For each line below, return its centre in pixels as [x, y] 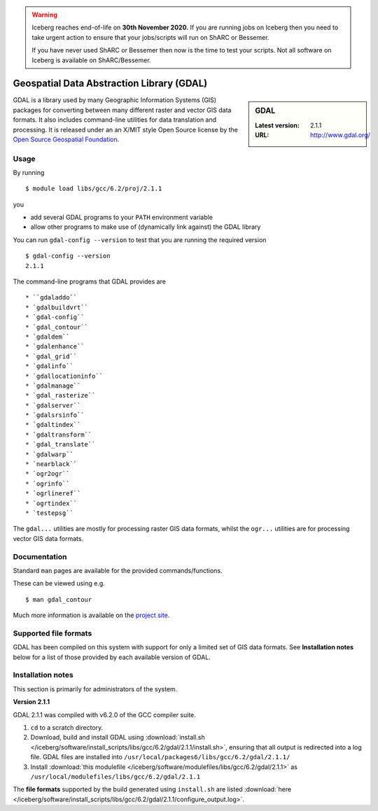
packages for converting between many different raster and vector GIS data [122, 110]
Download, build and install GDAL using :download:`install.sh [118, 738]
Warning [44, 15]
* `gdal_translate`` [61, 445]
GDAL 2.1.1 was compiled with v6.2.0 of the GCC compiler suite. [104, 714]
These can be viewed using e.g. [59, 584]
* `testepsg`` [49, 513]
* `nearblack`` [51, 464]
